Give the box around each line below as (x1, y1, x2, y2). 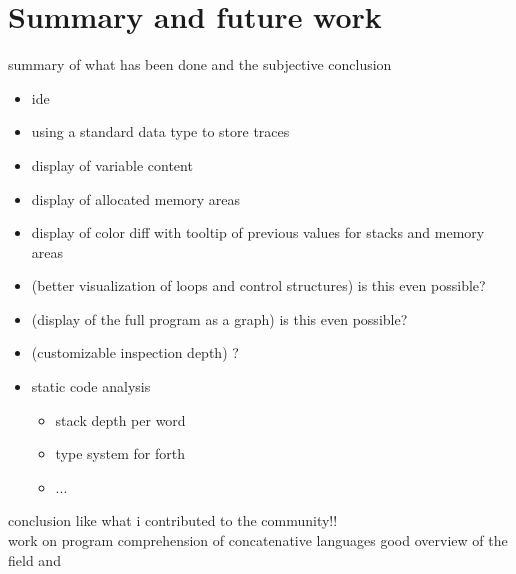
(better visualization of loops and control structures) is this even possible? (31, 275, 486, 296)
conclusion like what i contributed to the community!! (8, 510, 338, 531)
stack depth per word (55, 409, 186, 430)
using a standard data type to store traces (31, 121, 290, 142)
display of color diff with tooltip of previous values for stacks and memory (31, 222, 485, 243)
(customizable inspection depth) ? (31, 342, 239, 363)
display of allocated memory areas (31, 188, 241, 209)
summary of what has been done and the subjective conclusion (8, 54, 392, 75)
